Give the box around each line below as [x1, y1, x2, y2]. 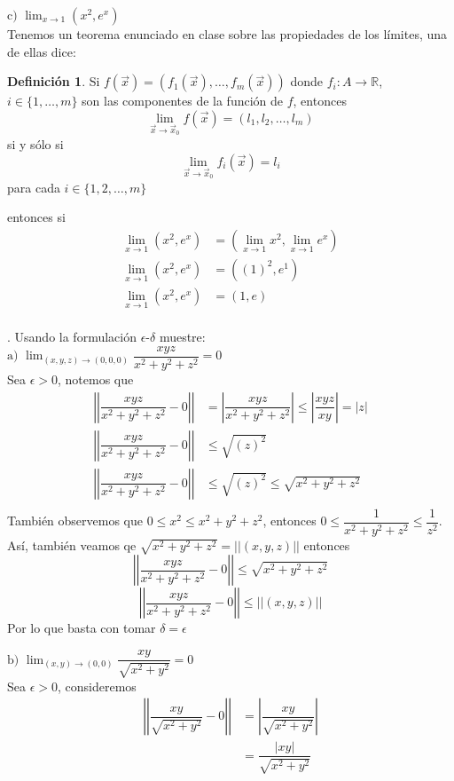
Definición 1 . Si [7, 72, 100, 91]
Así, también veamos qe [7, 535, 137, 554]
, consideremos [58, 676, 137, 695]
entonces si [7, 208, 66, 226]
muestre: [159, 327, 206, 346]
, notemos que [58, 369, 134, 388]
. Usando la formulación [7, 327, 137, 346]
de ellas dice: [7, 42, 76, 60]
